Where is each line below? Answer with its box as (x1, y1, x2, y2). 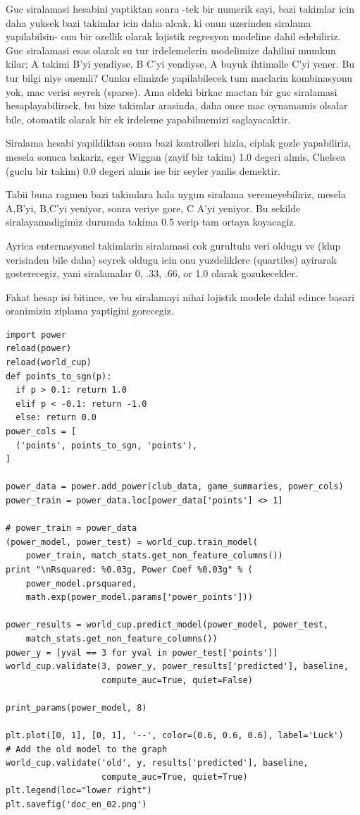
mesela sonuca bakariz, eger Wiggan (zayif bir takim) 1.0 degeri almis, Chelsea (6, 149, 346, 164)
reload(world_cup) (6, 357, 92, 368)
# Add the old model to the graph (6, 744, 168, 754)
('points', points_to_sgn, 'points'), (15, 440, 198, 451)
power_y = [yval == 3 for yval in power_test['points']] (6, 647, 278, 658)
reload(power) (6, 343, 72, 354)
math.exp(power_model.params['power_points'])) (25, 592, 253, 603)
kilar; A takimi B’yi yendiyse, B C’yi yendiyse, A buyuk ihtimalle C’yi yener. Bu (6, 56, 355, 71)
